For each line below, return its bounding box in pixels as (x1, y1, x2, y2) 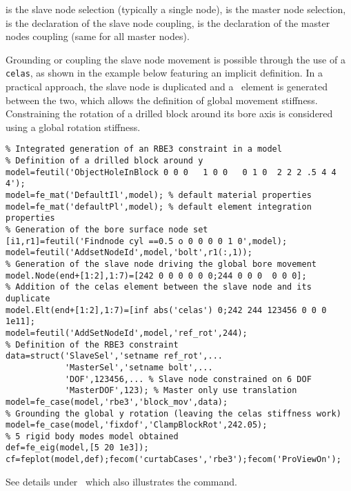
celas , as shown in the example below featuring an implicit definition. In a (6, 66, 323, 80)
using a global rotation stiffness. (6, 119, 141, 134)
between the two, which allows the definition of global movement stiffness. (6, 92, 318, 107)
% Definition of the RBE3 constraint (6, 339, 179, 350)
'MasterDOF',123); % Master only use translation (64, 385, 297, 396)
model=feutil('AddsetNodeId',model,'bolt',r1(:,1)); (6, 248, 252, 258)
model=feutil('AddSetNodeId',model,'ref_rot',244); (6, 328, 248, 338)
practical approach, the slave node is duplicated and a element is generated (6, 79, 328, 94)
